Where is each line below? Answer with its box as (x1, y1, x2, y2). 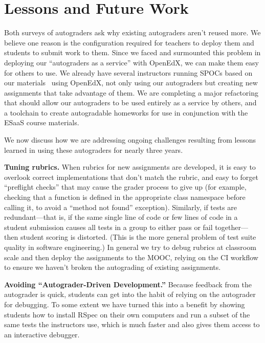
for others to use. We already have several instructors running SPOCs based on (4, 67, 253, 78)
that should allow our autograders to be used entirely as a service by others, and (4, 97, 257, 108)
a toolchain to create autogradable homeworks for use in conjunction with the (4, 107, 248, 118)
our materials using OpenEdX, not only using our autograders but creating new (4, 77, 258, 88)
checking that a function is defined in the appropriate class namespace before (4, 192, 246, 202)
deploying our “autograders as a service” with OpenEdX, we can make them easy (4, 57, 259, 67)
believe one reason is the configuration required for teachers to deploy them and (4, 37, 254, 48)
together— (215, 221, 248, 232)
